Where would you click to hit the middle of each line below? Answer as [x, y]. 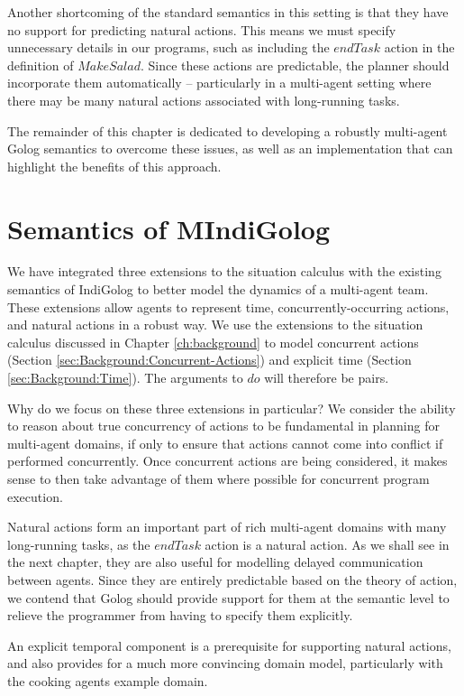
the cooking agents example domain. [108, 680]
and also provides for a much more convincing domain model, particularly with [225, 663]
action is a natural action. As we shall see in [327, 544]
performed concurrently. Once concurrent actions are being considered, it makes [227, 461]
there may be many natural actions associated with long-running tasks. [204, 100]
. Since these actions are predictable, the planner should [295, 65]
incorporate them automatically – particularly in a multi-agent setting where [219, 83]
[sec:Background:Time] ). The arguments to [125, 378]
